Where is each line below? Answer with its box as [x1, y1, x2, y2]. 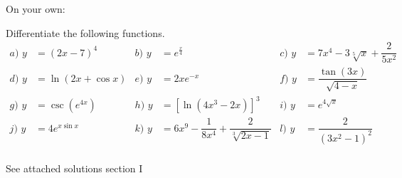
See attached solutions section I [6, 160, 143, 175]
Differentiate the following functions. [6, 25, 165, 40]
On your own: [6, 1, 65, 16]
